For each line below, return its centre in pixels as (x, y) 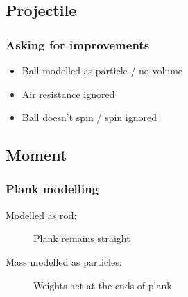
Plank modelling (52, 189)
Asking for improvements (78, 44)
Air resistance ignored (68, 94)
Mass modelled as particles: (64, 261)
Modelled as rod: (41, 215)
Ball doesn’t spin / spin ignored (89, 117)
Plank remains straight (82, 238)
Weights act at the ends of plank (103, 285)
